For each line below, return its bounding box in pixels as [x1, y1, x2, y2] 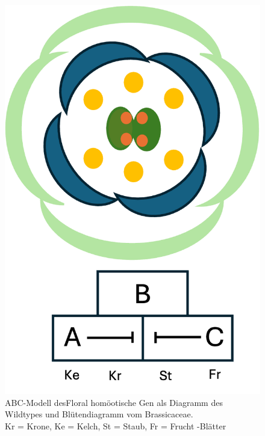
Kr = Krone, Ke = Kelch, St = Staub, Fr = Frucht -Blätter [5, 419, 226, 432]
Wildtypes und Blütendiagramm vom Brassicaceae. [5, 408, 193, 420]
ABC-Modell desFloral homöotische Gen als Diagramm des [5, 396, 223, 408]
